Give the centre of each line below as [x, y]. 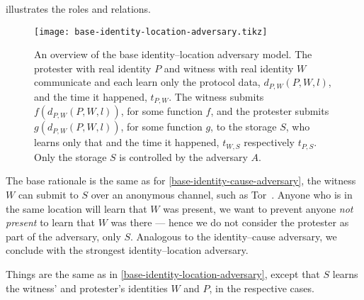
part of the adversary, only [63, 236]
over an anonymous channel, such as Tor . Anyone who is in [222, 194]
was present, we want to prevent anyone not [258, 208]
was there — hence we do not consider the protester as [230, 222]
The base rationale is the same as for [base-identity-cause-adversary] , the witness [181, 180]
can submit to [48, 194]
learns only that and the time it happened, [127, 142]
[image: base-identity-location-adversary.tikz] [151, 32]
